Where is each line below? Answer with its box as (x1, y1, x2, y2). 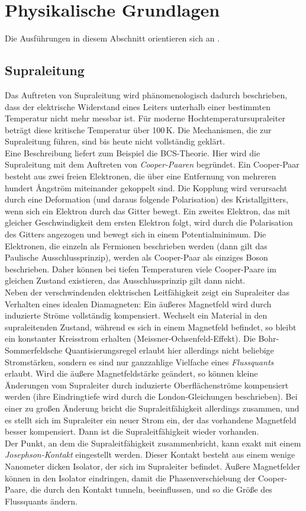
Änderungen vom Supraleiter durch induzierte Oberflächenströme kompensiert (5, 378, 289, 391)
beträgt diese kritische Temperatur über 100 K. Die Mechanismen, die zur (5, 123, 272, 136)
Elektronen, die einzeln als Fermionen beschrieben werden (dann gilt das (5, 239, 268, 252)
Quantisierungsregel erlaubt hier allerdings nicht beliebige (65, 343, 274, 356)
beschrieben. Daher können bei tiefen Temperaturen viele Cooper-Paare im (5, 262, 276, 275)
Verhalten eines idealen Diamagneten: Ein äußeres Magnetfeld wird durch (5, 297, 272, 310)
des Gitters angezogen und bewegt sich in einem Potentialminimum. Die (5, 228, 266, 240)
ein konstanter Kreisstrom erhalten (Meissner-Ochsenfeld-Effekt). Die (5, 332, 256, 345)
